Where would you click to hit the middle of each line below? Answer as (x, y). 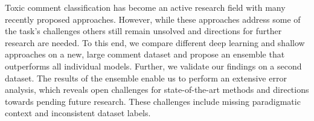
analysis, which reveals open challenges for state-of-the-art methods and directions (157, 90)
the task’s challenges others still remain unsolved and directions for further (143, 31)
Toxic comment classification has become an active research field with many (145, 7)
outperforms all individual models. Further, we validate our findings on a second (153, 66)
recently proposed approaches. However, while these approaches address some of (153, 19)
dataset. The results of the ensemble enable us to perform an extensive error (146, 78)
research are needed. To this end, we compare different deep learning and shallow (155, 42)
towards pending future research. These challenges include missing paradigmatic (153, 101)
